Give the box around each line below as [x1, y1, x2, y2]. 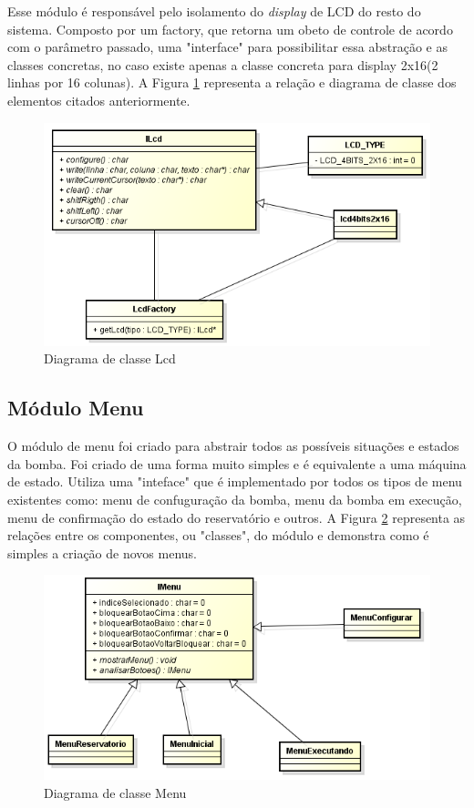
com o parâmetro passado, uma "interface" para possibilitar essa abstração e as [7, 37, 448, 56]
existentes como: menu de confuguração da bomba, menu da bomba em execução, [7, 489, 462, 508]
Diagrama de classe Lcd [44, 349, 176, 368]
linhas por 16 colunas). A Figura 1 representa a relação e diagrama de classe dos [7, 73, 457, 92]
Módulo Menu [7, 394, 144, 422]
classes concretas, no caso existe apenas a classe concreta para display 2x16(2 [7, 55, 438, 74]
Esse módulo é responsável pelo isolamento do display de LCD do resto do [7, 2, 421, 20]
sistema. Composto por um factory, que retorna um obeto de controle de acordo [7, 19, 453, 38]
